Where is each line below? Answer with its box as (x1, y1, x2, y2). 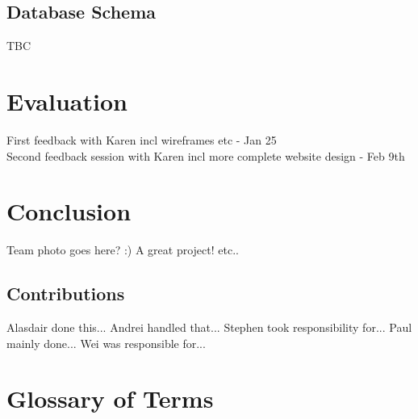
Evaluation (6, 84, 127, 117)
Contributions (6, 281, 125, 306)
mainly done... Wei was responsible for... (6, 334, 206, 351)
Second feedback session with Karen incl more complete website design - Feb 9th (6, 147, 405, 164)
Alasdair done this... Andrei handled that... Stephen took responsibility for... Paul (6, 319, 412, 336)
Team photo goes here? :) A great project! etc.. (6, 241, 239, 258)
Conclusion (6, 195, 132, 228)
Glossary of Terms (6, 382, 214, 415)
